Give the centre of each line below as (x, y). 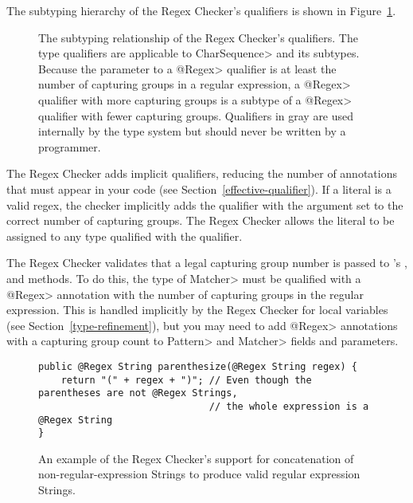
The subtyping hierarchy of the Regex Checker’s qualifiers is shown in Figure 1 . (201, 10)
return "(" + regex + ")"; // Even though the (186, 380)
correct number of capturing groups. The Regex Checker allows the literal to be (201, 220)
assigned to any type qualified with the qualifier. (125, 236)
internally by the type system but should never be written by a (192, 131)
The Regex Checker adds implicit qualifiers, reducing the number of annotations (202, 173)
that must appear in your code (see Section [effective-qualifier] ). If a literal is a (199, 189)
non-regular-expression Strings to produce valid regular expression (199, 474)
